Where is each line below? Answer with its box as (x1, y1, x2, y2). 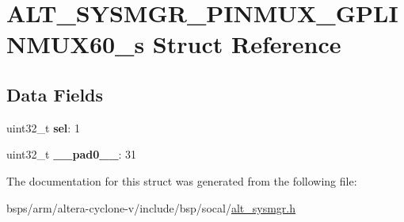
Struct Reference (152, 28, 341, 60)
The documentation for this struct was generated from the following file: (6, 172, 357, 189)
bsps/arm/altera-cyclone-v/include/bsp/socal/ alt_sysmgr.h (6, 199, 295, 216)
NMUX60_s (6, 28, 145, 60)
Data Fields (6, 82, 104, 106)
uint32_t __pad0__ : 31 (6, 146, 137, 163)
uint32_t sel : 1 (6, 119, 80, 136)
